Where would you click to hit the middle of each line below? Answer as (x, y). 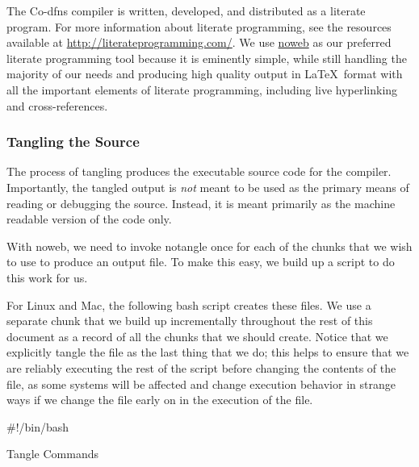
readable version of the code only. (89, 219)
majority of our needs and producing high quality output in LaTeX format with (205, 74)
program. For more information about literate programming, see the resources (199, 26)
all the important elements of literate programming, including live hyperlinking (202, 89)
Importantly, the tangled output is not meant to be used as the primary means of (208, 187)
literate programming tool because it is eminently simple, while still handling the (207, 58)
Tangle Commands (53, 454)
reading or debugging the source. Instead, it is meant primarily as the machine (201, 203)
